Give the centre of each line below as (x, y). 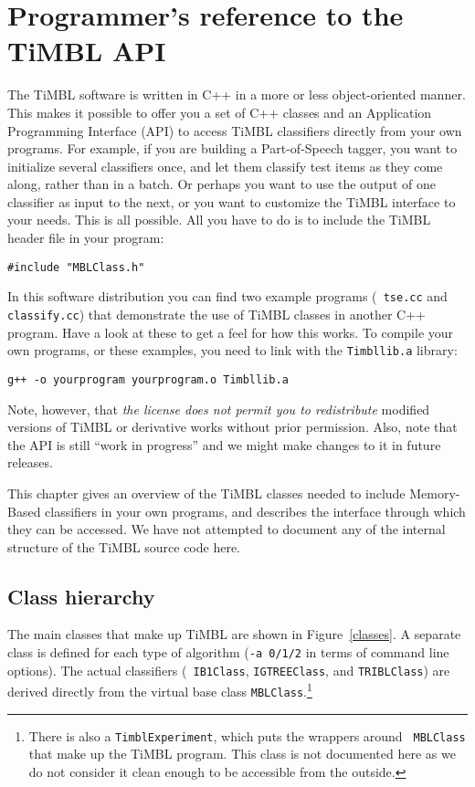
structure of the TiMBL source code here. (124, 546)
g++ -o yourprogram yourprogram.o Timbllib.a (148, 379)
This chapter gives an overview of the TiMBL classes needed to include (206, 493)
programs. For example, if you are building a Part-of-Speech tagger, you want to (232, 148)
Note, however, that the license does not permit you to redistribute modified (219, 409)
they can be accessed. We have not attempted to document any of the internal (227, 529)
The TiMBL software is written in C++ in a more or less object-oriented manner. (237, 94)
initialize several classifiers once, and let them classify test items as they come (225, 166)
